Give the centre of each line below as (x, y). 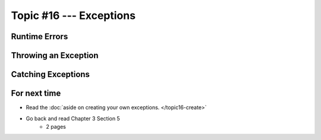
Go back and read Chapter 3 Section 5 (73, 118)
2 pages (56, 126)
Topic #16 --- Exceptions (73, 15)
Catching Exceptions (51, 74)
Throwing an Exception (55, 55)
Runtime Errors (40, 36)
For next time (36, 93)
